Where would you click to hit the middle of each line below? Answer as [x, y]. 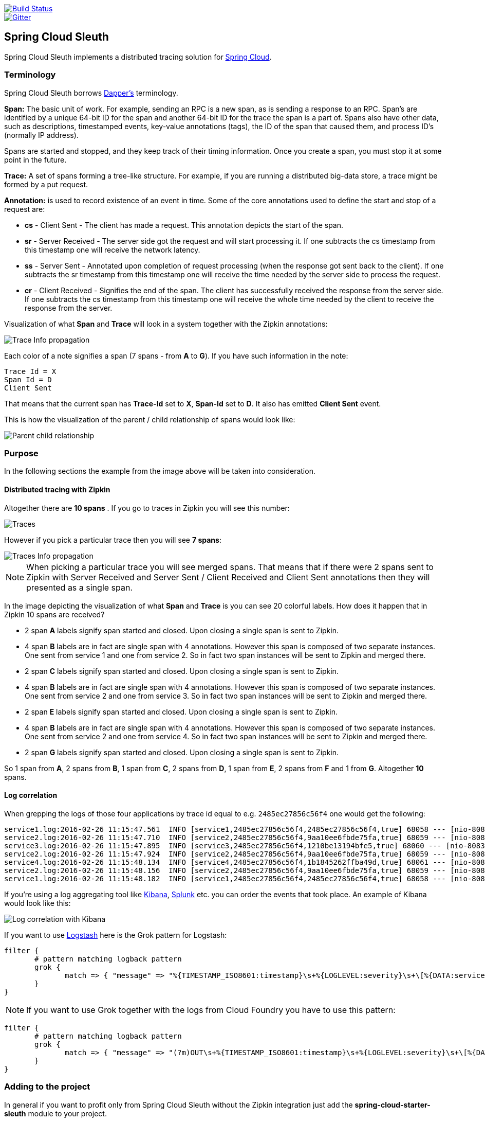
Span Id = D [28, 379]
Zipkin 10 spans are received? [54, 614]
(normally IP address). [41, 135]
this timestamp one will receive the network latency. [113, 250]
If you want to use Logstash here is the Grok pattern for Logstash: [116, 935]
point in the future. [35, 159]
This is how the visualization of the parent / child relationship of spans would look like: [150, 419]
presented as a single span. [80, 587]
